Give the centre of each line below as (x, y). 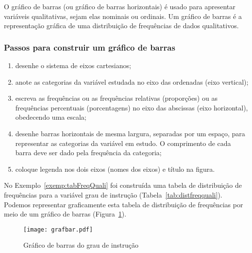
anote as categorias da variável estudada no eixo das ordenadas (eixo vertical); (132, 81)
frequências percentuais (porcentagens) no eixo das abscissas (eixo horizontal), (132, 107)
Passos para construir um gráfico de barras (90, 47)
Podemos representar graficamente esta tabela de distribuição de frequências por (124, 204)
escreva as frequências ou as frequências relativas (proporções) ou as (116, 98)
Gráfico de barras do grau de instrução (81, 245)
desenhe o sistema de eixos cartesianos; (73, 65)
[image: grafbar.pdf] (58, 229)
